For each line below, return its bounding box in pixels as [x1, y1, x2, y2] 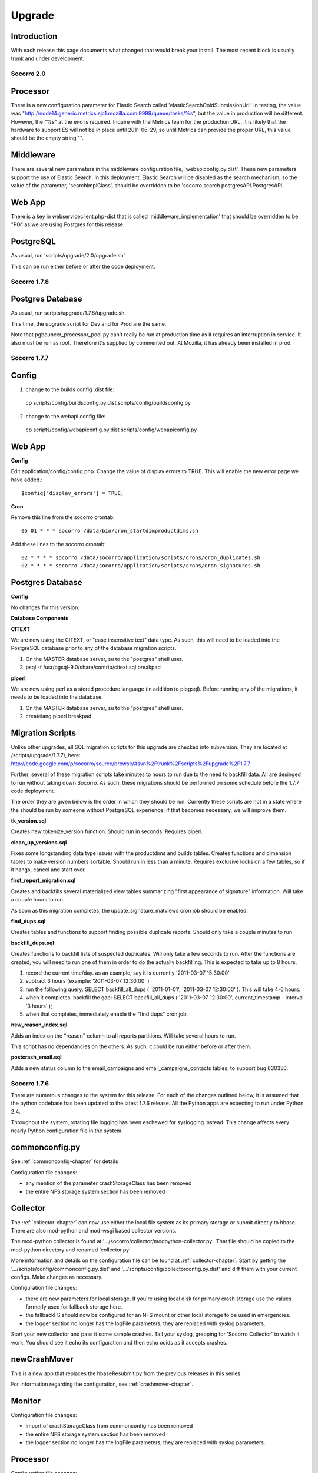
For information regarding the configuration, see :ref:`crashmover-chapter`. [11, 1380, 194, 1388]
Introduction [11, 31, 58, 41]
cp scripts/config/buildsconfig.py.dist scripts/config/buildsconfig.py [25, 399, 191, 407]
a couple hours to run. [11, 896, 65, 903]
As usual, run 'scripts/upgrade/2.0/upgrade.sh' [11, 252, 125, 259]
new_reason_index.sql [11, 1021, 68, 1028]
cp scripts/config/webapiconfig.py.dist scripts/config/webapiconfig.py [25, 426, 197, 433]
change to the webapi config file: [25, 412, 106, 420]
